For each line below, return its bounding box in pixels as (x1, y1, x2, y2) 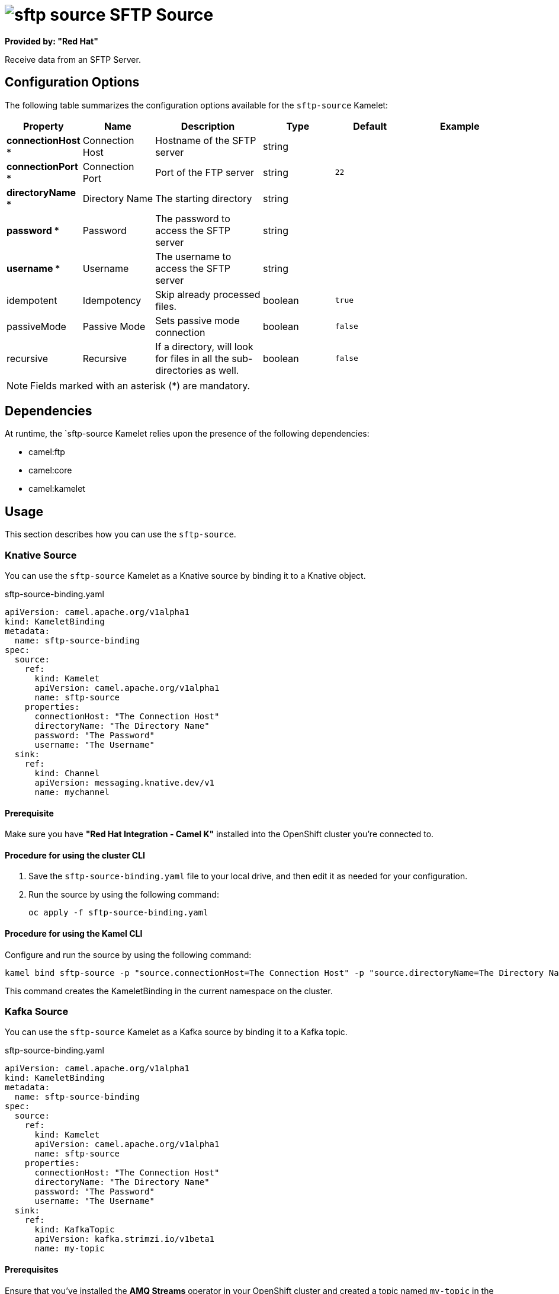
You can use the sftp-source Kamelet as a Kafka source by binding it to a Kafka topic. (5, 1027, 348, 1037)
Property (23, 120, 64, 132)
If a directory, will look (155, 340, 253, 353)
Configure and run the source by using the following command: (5, 949, 252, 960)
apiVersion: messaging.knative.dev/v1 (34, 778, 215, 788)
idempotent (7, 294, 57, 306)
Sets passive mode (155, 314, 240, 326)
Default (353, 120, 387, 132)
